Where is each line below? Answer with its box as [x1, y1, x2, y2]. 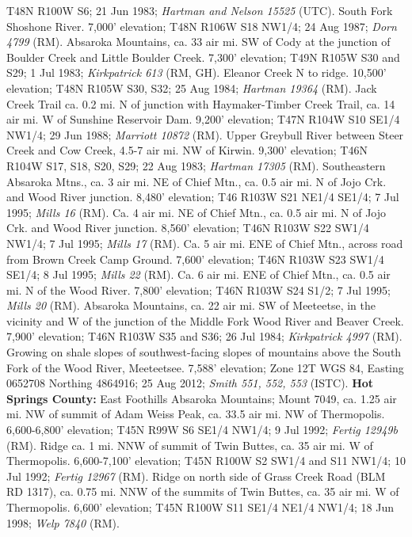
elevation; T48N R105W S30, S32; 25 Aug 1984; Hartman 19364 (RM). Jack [6, 79, 377, 96]
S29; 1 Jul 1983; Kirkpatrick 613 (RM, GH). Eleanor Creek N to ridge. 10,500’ [6, 64, 387, 81]
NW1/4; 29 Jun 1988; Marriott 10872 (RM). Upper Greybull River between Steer [6, 126, 404, 143]
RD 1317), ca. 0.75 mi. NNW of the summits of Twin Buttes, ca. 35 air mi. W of [6, 483, 399, 500]
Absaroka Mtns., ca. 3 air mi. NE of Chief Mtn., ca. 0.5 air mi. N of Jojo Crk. [6, 173, 387, 189]
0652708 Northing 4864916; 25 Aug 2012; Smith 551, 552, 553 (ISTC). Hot [6, 375, 374, 391]
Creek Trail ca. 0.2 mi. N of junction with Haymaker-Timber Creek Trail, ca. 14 [6, 95, 395, 112]
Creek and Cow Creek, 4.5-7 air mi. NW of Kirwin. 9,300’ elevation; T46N [6, 142, 368, 158]
